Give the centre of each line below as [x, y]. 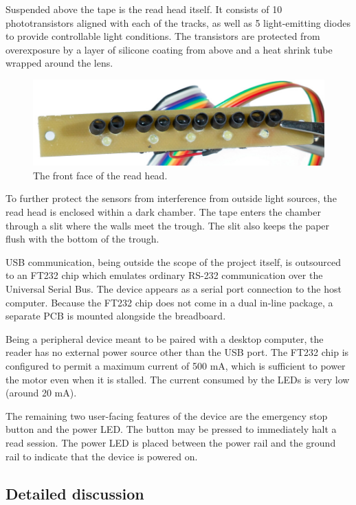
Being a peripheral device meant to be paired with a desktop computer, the [165, 338]
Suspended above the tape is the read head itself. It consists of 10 [144, 9]
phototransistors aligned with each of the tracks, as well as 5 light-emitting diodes [178, 22]
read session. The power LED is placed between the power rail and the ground [171, 442]
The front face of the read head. [100, 175]
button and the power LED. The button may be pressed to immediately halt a [171, 429]
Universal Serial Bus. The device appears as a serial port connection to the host [174, 289]
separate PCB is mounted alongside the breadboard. [116, 316]
